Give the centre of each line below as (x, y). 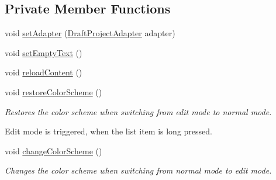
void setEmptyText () (44, 52)
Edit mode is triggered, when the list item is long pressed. (108, 131)
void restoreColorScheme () (54, 91)
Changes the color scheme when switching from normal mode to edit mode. (138, 170)
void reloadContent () (44, 72)
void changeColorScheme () (54, 150)
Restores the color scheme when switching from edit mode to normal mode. (138, 111)
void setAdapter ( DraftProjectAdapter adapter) (90, 33)
